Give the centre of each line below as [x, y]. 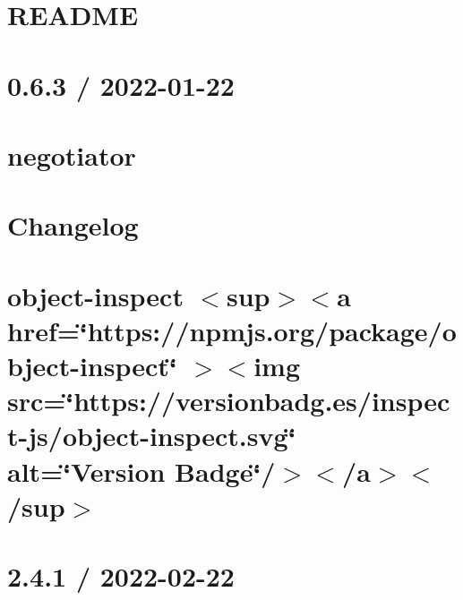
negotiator [72, 154]
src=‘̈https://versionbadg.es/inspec [229, 401]
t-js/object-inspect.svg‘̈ [152, 436]
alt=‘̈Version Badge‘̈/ [141, 471]
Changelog [73, 225]
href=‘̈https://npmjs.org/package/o [232, 330]
